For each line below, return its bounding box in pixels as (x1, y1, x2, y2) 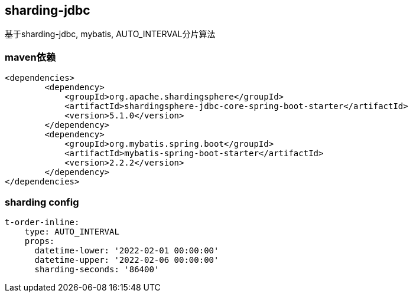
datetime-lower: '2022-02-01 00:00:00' (34, 245, 219, 255)
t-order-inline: (5, 217, 80, 227)
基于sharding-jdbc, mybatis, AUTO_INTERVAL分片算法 (5, 29, 216, 39)
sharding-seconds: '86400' (34, 264, 160, 274)
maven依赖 (5, 51, 56, 63)
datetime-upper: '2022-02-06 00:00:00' (34, 255, 219, 265)
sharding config (5, 196, 79, 208)
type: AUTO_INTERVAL (24, 226, 119, 236)
